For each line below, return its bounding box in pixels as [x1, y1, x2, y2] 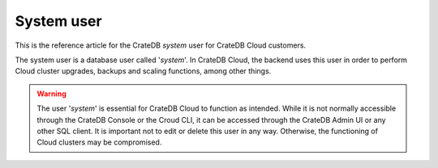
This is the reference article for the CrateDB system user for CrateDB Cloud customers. [15, 40, 307, 50]
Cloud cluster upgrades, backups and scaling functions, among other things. [15, 66, 272, 76]
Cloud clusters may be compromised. [36, 137, 162, 147]
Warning [36, 89, 67, 99]
